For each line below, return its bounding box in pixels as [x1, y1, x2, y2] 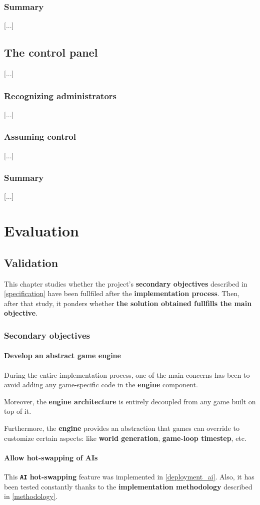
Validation [4, 255, 58, 270]
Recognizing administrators [4, 89, 116, 102]
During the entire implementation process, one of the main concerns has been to [4, 369, 250, 380]
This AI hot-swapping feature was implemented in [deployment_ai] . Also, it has [4, 471, 254, 481]
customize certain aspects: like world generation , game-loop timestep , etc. [4, 432, 246, 443]
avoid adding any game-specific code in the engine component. [4, 379, 198, 390]
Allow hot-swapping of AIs [4, 452, 98, 462]
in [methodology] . [4, 491, 57, 501]
